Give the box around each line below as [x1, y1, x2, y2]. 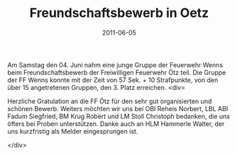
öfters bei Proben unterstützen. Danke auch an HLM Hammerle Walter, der [7, 119, 225, 128]
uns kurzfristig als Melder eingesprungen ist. [7, 127, 138, 135]
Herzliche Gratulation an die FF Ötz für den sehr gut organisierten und [7, 97, 212, 105]
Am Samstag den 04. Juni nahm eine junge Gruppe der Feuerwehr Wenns [7, 60, 224, 69]
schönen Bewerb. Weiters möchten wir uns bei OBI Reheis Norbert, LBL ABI [7, 104, 228, 113]
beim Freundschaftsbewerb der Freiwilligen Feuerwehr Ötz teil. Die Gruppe [7, 68, 226, 76]
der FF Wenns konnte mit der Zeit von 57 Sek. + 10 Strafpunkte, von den [7, 76, 219, 84]
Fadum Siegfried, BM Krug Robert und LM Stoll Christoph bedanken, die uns [7, 112, 231, 120]
